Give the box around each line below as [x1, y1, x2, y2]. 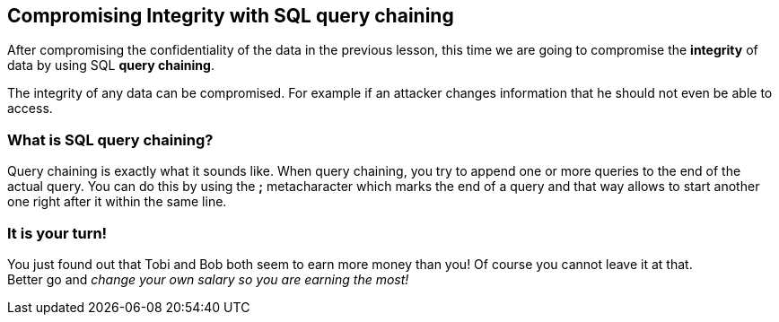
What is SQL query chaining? [7, 130, 214, 149]
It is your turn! [7, 223, 108, 242]
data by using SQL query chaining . [7, 57, 214, 74]
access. [7, 100, 53, 117]
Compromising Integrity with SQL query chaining [7, 4, 454, 27]
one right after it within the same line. [7, 194, 227, 210]
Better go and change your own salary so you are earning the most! [7, 271, 409, 287]
